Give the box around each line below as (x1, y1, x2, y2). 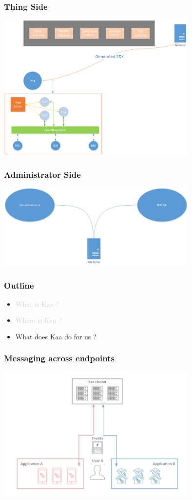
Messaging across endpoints (4, 352, 115, 364)
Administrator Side (4, 168, 81, 180)
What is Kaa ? (15, 298, 59, 309)
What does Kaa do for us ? (15, 331, 96, 341)
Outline (4, 279, 34, 292)
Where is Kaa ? (15, 315, 62, 325)
